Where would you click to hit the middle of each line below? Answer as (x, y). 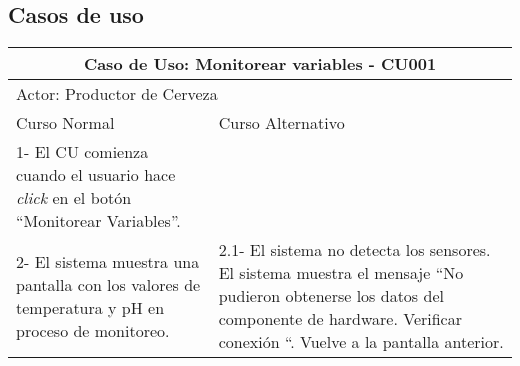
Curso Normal (65, 123)
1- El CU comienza (82, 152)
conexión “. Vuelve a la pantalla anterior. (361, 342)
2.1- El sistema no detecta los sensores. (354, 250)
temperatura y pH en (90, 307)
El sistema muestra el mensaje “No (341, 273)
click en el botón (74, 198)
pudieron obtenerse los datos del (331, 296)
